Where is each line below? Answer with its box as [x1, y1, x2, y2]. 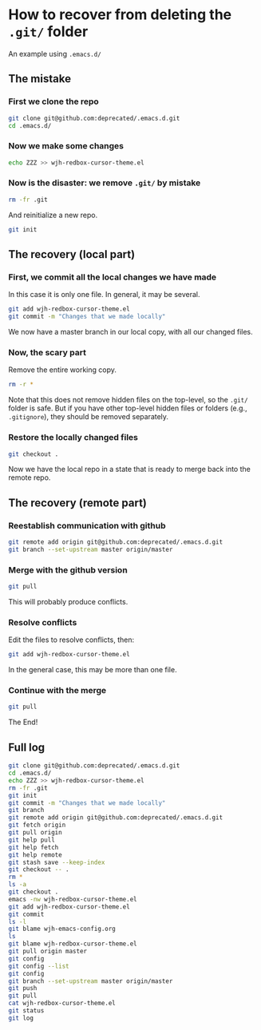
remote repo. [8, 473, 51, 482]
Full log [8, 740, 45, 754]
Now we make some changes [8, 141, 125, 152]
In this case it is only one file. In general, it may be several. [8, 290, 200, 299]
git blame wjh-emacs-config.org [8, 925, 116, 933]
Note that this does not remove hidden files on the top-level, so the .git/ [8, 395, 249, 405]
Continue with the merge [8, 685, 107, 696]
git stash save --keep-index [8, 858, 105, 866]
